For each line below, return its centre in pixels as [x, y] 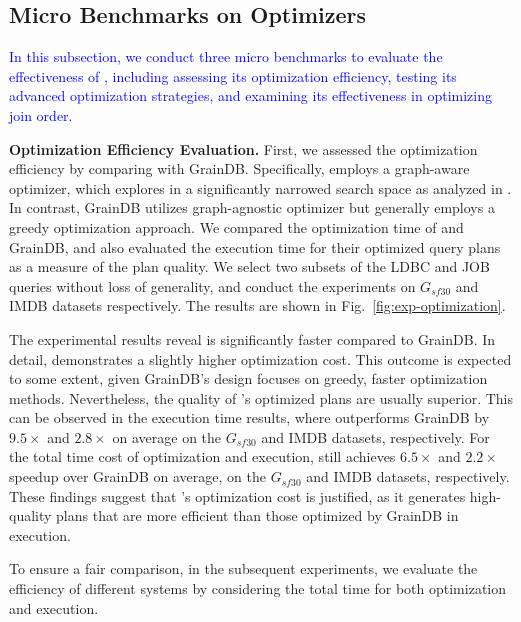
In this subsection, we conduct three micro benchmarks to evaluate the [226, 56]
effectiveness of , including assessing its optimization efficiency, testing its [233, 75]
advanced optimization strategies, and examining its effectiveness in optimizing [251, 95]
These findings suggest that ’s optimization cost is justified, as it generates [237, 495]
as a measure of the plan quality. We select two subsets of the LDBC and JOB [249, 266]
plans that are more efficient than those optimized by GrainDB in [257, 515]
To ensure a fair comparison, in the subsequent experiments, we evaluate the [243, 568]
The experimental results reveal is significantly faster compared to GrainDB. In [252, 338]
